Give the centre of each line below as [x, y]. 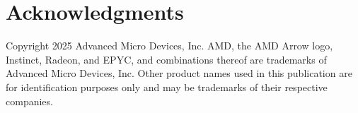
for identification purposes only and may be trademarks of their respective [167, 87]
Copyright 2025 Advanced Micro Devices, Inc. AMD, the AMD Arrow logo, [169, 46]
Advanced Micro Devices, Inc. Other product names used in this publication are [179, 73]
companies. [29, 101]
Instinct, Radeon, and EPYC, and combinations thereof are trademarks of [166, 59]
